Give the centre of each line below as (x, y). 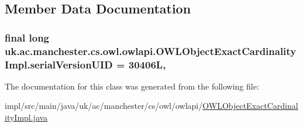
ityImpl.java (26, 117)
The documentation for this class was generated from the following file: (132, 86)
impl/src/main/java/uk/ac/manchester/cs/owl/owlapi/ (104, 106)
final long (27, 37)
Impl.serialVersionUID (59, 64)
